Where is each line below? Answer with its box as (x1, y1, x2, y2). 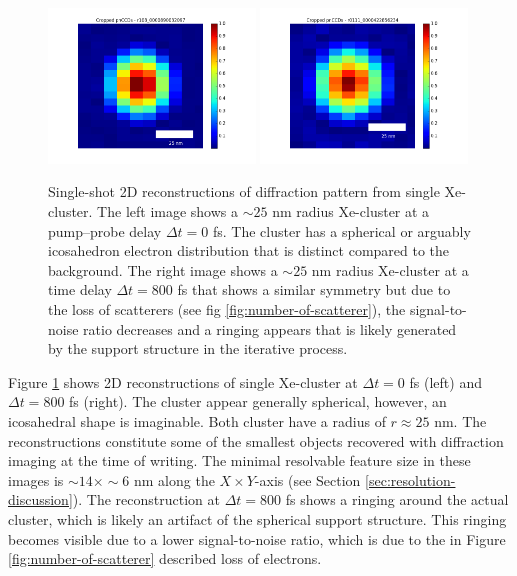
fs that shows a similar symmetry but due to (177, 279, 451, 300)
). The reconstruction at (72, 489, 220, 510)
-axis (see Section (254, 469, 361, 490)
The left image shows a (97, 201, 239, 221)
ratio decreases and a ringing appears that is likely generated (83, 318, 457, 339)
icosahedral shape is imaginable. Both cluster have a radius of (8, 410, 386, 431)
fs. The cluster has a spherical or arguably (212, 220, 471, 241)
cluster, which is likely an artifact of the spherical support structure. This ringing (8, 508, 507, 529)
